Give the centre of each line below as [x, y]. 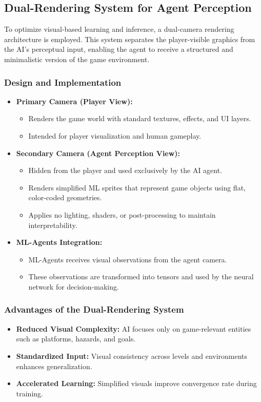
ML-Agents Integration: [59, 242]
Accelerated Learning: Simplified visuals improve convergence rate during [136, 383]
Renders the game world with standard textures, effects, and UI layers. [140, 118]
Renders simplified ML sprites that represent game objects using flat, [137, 187]
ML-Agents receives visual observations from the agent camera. [128, 259]
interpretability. [53, 225]
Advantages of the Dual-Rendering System [94, 309]
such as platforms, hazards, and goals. [76, 339]
